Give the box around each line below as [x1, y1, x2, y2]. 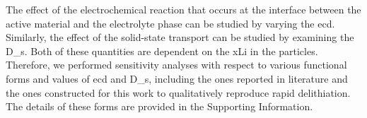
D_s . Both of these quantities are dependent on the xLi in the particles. [6, 43, 318, 58]
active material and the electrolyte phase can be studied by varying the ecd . [6, 16, 335, 30]
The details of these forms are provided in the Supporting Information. [6, 99, 313, 114]
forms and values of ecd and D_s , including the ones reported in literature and [6, 71, 348, 85]
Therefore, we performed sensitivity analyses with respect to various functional [6, 57, 347, 72]
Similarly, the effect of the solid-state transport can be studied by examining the [6, 30, 354, 45]
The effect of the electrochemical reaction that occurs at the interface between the [6, 2, 361, 16]
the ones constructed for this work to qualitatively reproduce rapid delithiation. [6, 85, 351, 100]
